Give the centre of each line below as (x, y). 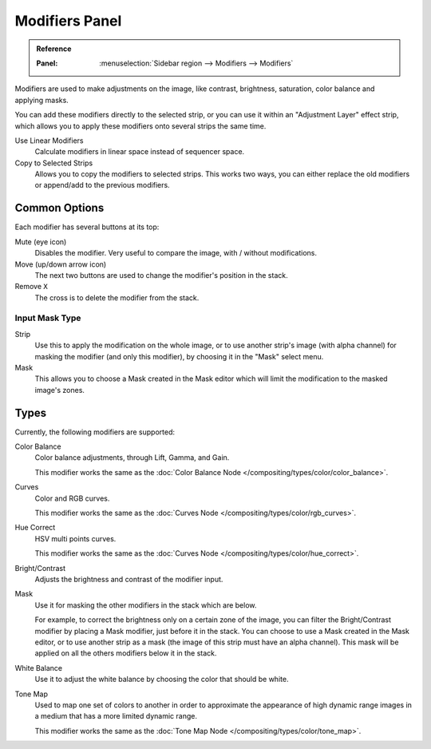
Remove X (31, 287)
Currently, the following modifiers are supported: (95, 432)
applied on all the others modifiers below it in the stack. (126, 653)
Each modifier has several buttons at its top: (87, 227)
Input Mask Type (48, 318)
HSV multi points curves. (75, 538)
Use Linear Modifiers (49, 141)
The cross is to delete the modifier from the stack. (117, 297)
